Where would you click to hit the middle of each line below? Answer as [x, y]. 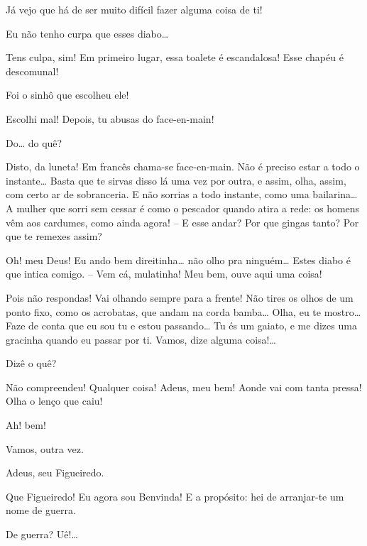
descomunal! [32, 71]
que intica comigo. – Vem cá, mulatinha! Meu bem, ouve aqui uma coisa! [164, 274]
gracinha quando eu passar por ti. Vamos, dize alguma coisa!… [141, 339]
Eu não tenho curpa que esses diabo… [87, 33]
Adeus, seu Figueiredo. [55, 473]
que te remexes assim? [54, 236]
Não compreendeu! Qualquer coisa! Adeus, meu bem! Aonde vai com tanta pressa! [184, 387]
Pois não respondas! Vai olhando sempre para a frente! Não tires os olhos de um [180, 297]
